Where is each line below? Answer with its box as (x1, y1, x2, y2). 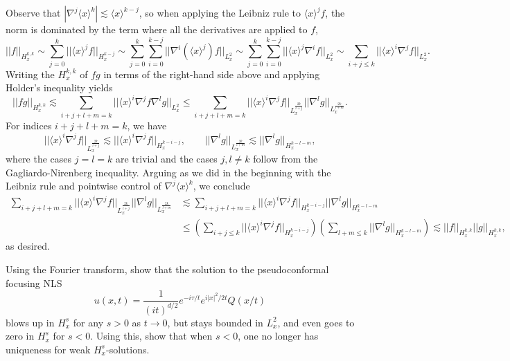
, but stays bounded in (167, 315, 263, 329)
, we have (127, 118, 167, 132)
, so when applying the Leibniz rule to (139, 6, 301, 19)
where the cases (6, 151, 72, 165)
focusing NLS (6, 275, 62, 290)
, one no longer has (238, 328, 319, 343)
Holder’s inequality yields (6, 80, 113, 95)
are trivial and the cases (115, 151, 218, 165)
